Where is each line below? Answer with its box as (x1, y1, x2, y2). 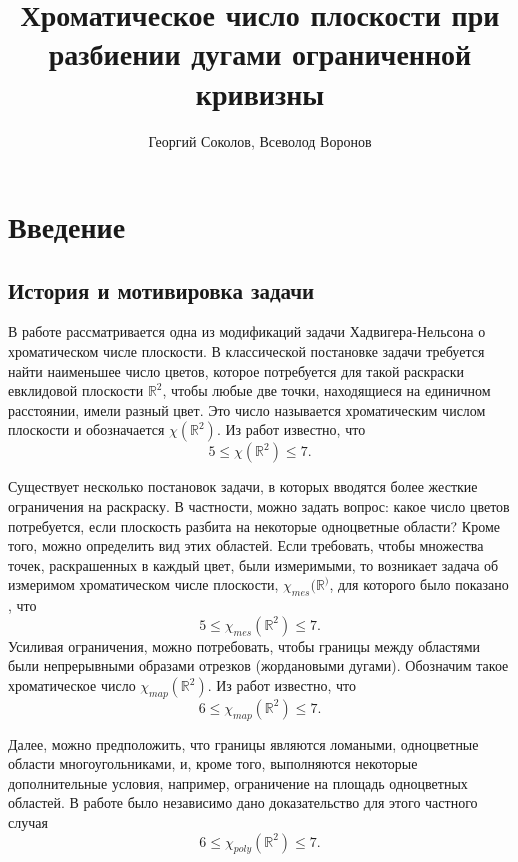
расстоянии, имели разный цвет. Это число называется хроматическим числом (8, 399, 486, 420)
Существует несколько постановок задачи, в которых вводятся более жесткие (8, 476, 478, 497)
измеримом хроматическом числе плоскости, (8, 574, 279, 595)
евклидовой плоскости (8, 380, 144, 401)
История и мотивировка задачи (8, 274, 315, 305)
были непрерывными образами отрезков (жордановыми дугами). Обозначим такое (8, 655, 509, 676)
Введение (8, 206, 126, 247)
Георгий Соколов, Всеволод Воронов (148, 130, 372, 151)
